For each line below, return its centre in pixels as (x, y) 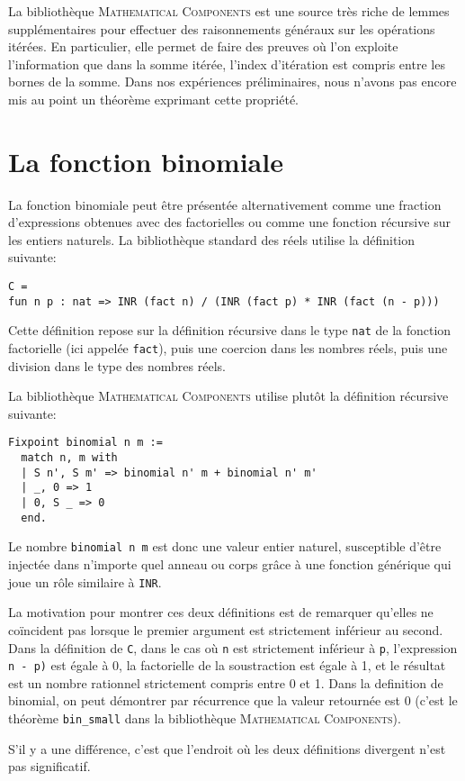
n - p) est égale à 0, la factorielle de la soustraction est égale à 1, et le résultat (227, 665)
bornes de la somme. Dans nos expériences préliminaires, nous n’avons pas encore (232, 82)
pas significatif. (49, 766)
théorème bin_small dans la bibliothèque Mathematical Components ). (205, 718)
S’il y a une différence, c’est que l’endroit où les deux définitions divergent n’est (227, 748)
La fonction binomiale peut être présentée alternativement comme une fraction (225, 204)
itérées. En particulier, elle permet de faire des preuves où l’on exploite (203, 46)
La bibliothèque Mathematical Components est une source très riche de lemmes (229, 11)
